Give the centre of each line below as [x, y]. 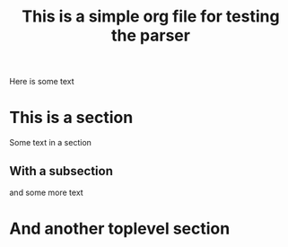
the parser [151, 35]
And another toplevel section [120, 229]
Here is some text [42, 82]
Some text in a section [51, 143]
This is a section [71, 118]
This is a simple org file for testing [151, 17]
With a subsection [61, 171]
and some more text [46, 192]
